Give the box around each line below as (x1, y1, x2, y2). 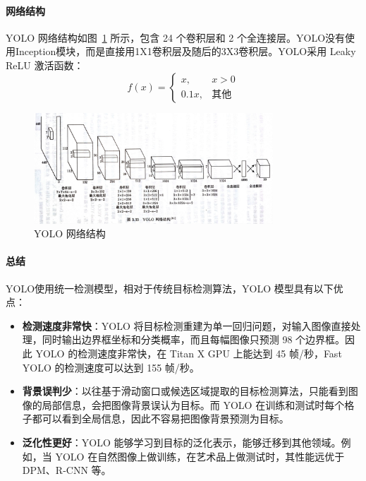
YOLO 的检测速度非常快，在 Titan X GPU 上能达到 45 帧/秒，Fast (35, 345, 342, 360)
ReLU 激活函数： (6, 57, 84, 72)
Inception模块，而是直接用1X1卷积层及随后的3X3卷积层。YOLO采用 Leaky (15, 44, 356, 59)
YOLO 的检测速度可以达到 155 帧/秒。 (22, 360, 200, 374)
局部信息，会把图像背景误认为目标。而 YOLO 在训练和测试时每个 (42, 397, 345, 412)
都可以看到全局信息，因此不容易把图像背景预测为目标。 (32, 411, 289, 426)
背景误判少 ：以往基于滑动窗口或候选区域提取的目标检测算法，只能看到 (22, 384, 348, 398)
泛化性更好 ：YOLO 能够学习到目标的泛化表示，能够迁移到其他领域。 (22, 434, 341, 449)
